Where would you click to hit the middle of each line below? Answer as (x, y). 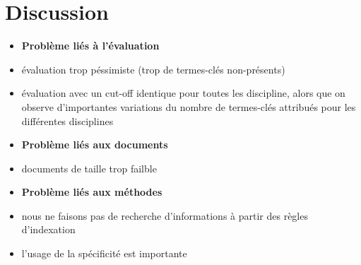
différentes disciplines (67, 120)
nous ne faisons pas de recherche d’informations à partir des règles (165, 215)
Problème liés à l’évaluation (90, 46)
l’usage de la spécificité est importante (104, 253)
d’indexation (48, 229)
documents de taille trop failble (89, 168)
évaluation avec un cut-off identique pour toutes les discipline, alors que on (183, 93)
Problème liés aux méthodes (92, 192)
